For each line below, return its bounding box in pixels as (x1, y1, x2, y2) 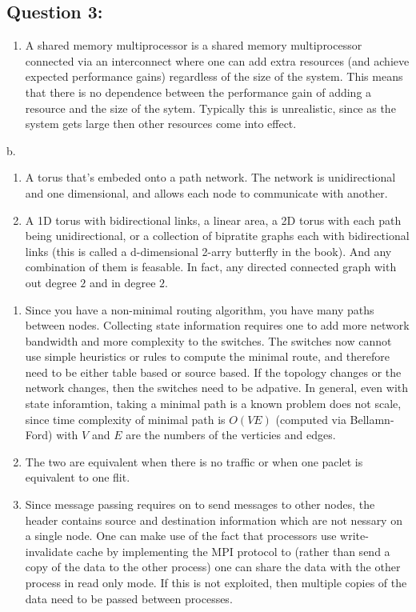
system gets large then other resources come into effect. (25, 115, 297, 132)
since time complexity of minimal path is (25, 410, 226, 427)
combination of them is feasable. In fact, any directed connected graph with (25, 258, 397, 275)
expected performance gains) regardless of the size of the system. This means (25, 68, 403, 85)
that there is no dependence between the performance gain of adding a (25, 83, 372, 100)
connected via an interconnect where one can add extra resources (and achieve (25, 52, 410, 69)
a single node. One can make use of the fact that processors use (25, 527, 337, 544)
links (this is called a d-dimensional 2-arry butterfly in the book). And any (25, 242, 392, 259)
